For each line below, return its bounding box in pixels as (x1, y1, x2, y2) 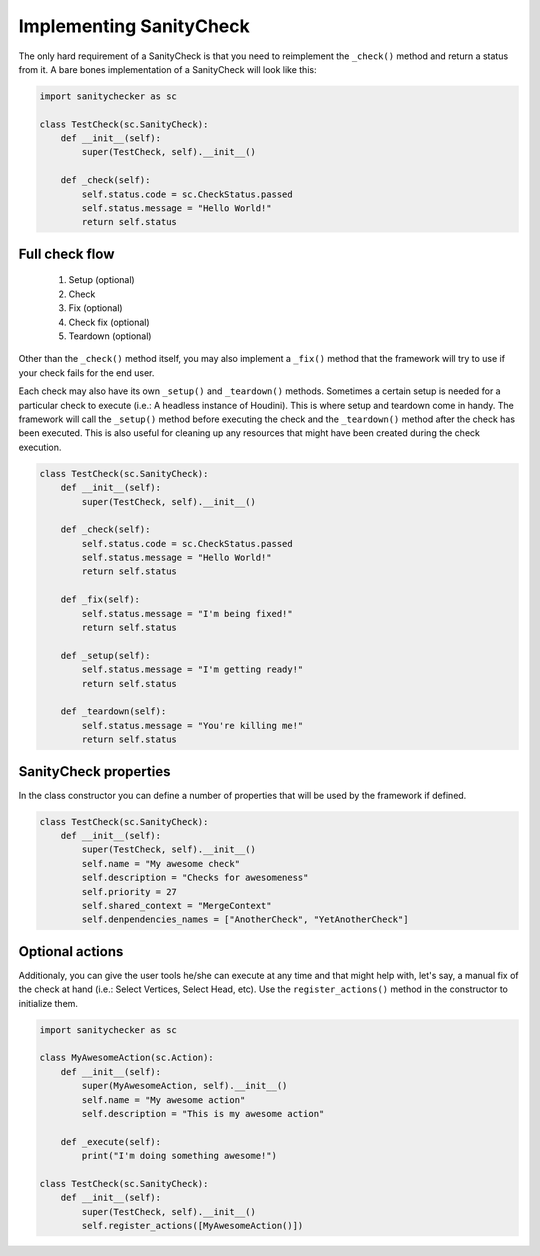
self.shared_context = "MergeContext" (81, 900, 272, 911)
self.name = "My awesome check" (81, 858, 240, 869)
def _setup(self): (60, 650, 151, 661)
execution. (18, 441, 62, 453)
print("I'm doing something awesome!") (81, 1150, 277, 1162)
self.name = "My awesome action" (81, 1094, 246, 1105)
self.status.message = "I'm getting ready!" (81, 664, 304, 675)
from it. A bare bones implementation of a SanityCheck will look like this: (18, 63, 317, 75)
